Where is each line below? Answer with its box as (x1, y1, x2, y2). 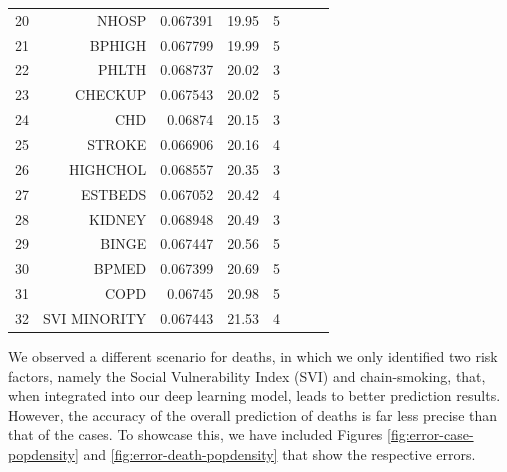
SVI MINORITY (43, 307, 147, 328)
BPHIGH (89, 34, 147, 55)
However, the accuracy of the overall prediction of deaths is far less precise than (8, 404, 498, 425)
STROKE (87, 133, 147, 154)
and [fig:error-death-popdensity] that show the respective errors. (83, 443, 476, 464)
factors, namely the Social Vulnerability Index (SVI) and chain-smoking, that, (8, 365, 486, 386)
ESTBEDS (80, 183, 147, 204)
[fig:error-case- (387, 424, 474, 445)
